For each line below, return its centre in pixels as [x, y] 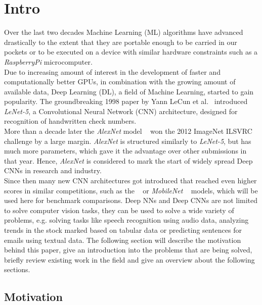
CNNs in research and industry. [53, 170]
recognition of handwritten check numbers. [70, 121]
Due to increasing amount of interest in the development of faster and [112, 71]
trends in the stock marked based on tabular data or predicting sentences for [123, 230]
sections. [17, 269]
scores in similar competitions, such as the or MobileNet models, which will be [131, 190]
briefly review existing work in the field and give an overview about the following [129, 259]
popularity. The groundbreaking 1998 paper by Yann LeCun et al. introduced [126, 101]
